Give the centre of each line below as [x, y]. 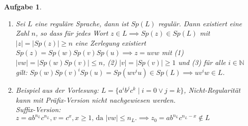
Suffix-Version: [38, 109]
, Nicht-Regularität [212, 90]
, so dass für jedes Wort [72, 33]
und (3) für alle [202, 62]
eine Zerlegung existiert [111, 42]
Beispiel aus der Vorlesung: [57, 90]
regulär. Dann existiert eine [200, 23]
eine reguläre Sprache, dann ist [82, 23]
